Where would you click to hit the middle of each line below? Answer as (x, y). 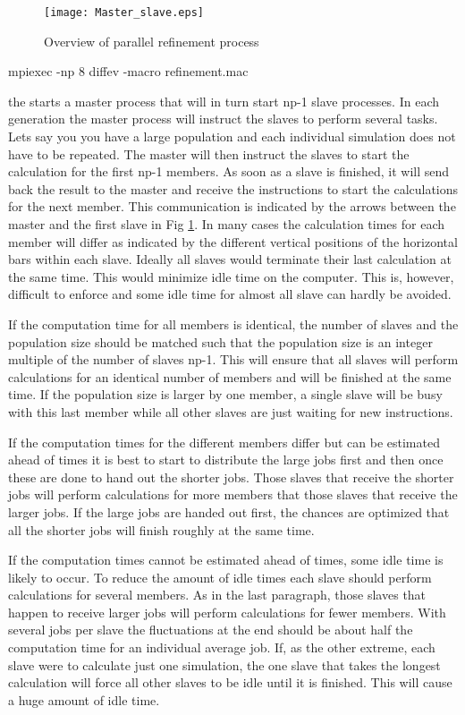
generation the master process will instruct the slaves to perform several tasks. (223, 119)
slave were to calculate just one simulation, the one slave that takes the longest (224, 664)
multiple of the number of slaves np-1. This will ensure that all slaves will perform (233, 359)
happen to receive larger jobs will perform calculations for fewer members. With (227, 612)
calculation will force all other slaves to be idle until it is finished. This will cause (230, 682)
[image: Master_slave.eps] (124, 13)
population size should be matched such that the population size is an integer (220, 341)
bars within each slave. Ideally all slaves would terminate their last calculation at (230, 259)
